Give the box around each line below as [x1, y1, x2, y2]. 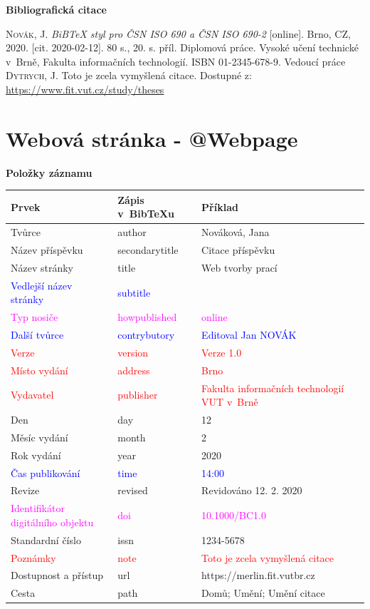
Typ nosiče [11, 309, 58, 324]
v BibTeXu [117, 206, 174, 221]
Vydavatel [11, 387, 54, 402]
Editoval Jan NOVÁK [201, 327, 297, 342]
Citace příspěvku [201, 242, 275, 257]
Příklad [201, 199, 238, 214]
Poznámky [11, 550, 56, 565]
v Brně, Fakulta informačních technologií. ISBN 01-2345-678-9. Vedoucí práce [6, 53, 346, 68]
